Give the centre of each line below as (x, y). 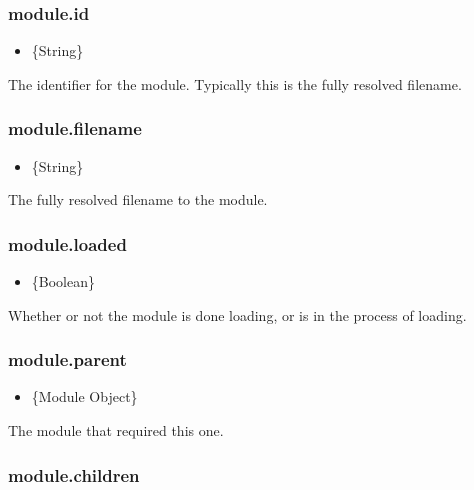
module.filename (75, 128)
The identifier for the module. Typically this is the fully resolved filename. (235, 83)
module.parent (67, 359)
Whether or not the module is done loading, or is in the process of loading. (237, 314)
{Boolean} (63, 281)
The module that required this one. (116, 430)
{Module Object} (84, 396)
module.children (74, 474)
